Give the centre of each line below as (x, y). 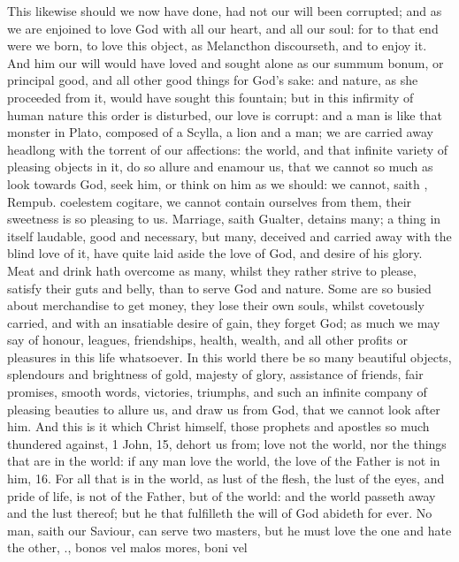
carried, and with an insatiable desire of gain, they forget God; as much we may (224, 322)
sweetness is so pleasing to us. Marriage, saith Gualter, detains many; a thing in (224, 219)
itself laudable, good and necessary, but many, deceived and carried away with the (229, 235)
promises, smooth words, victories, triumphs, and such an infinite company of (217, 392)
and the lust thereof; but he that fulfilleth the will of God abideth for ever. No (220, 513)
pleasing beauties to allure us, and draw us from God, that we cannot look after (224, 409)
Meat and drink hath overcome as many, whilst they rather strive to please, (212, 270)
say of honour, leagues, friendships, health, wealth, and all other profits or (207, 340)
